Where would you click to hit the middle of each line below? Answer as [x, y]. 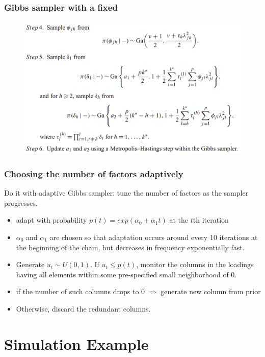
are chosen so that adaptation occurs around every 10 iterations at [154, 237]
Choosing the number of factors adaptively [94, 173]
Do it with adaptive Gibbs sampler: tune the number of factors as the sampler [126, 193]
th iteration [211, 220]
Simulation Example [76, 343]
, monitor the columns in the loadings [195, 264]
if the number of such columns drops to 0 [81, 291]
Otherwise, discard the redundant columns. [83, 308]
